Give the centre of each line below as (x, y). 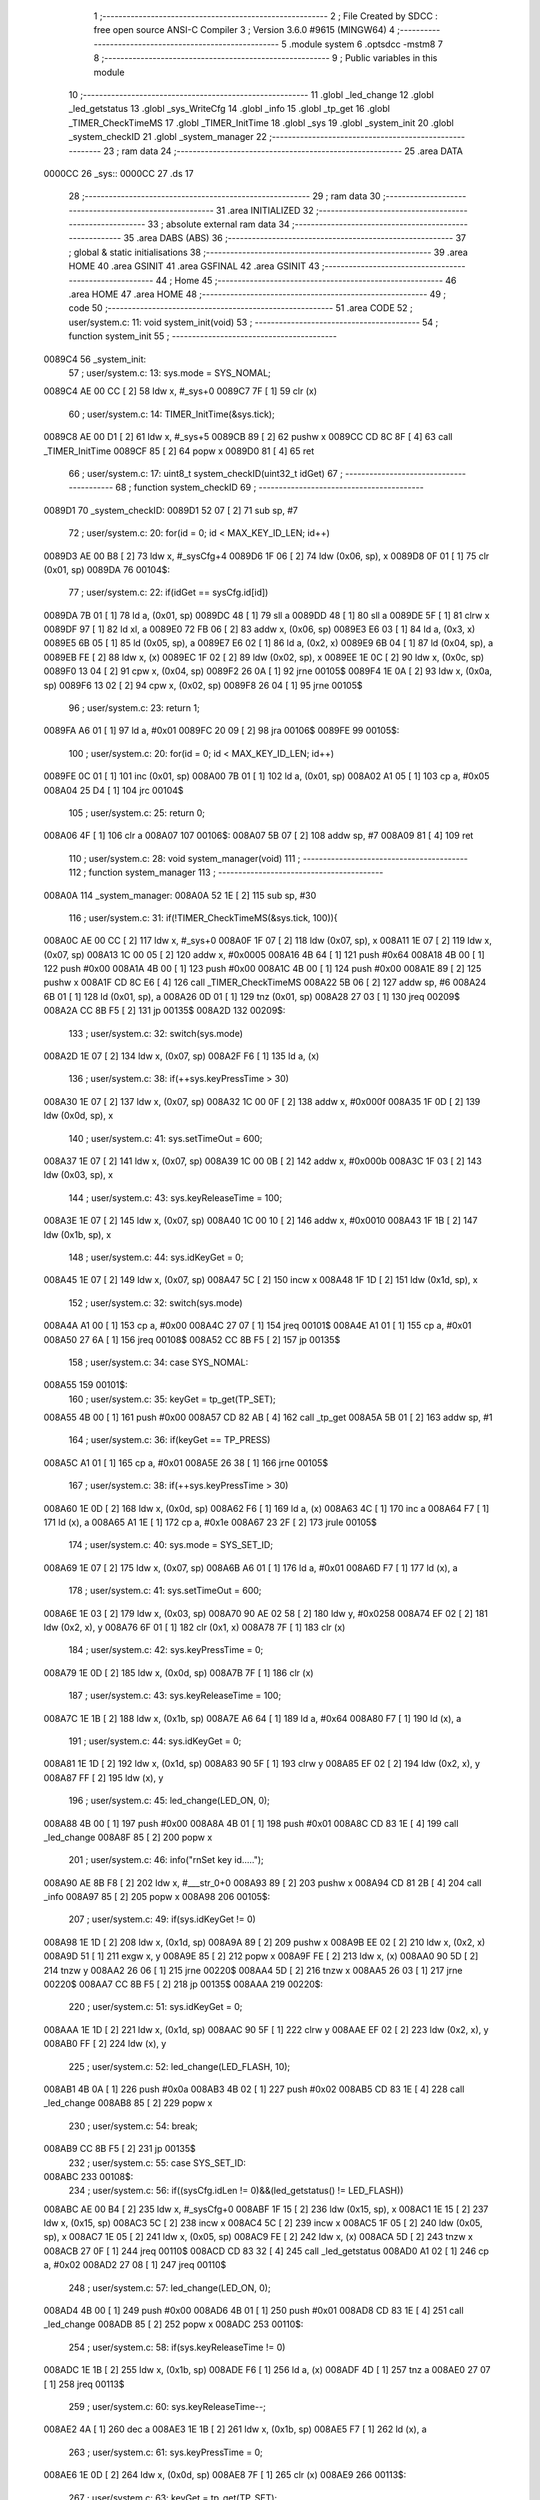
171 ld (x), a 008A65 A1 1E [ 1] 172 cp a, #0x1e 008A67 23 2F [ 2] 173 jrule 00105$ (210, 1522)
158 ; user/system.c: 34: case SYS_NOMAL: (158, 1362)
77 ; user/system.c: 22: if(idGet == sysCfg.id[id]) (168, 592)
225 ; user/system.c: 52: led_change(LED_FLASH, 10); (179, 2066)
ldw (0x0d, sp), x (78, 1116)
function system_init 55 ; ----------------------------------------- (202, 336)
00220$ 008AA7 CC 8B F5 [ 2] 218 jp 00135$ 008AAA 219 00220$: (183, 1984)
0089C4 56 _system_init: (95, 359)
